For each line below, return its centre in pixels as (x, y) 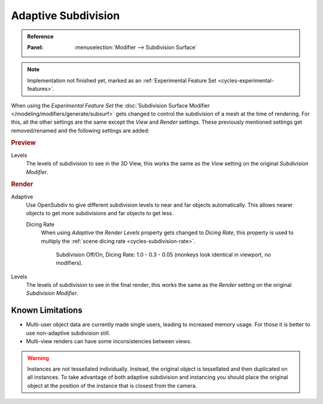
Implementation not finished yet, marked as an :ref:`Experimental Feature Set (122, 80)
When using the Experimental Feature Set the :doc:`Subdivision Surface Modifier (111, 105)
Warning (38, 358)
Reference (40, 36)
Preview (23, 143)
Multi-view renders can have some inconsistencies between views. (109, 341)
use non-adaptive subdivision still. (68, 333)
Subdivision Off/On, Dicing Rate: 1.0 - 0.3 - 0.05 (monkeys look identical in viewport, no (164, 255)
